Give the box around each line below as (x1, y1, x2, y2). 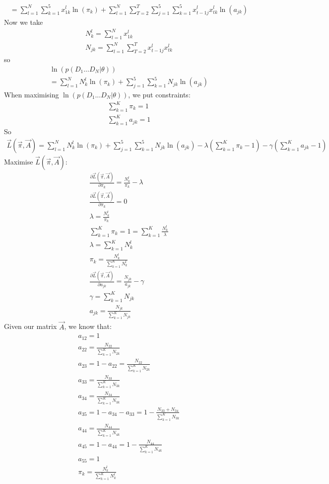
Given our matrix (4, 321, 57, 331)
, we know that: (64, 321, 112, 331)
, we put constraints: (128, 89, 191, 99)
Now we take (4, 17, 43, 27)
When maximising (4, 89, 59, 99)
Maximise (4, 156, 33, 166)
